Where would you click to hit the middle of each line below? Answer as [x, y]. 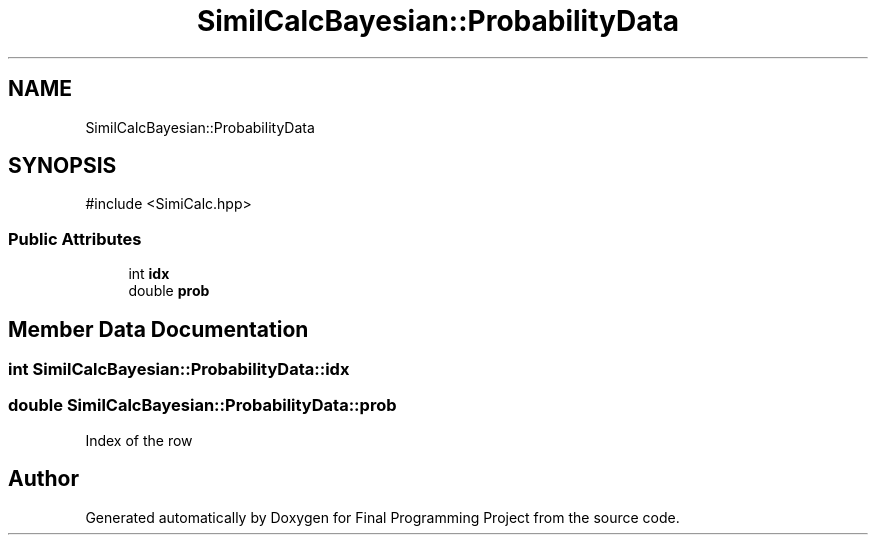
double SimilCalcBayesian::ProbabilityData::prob [202, 405]
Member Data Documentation [158, 329]
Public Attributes [75, 238]
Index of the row [139, 440]
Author [43, 479]
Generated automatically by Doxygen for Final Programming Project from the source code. [382, 517]
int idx [149, 274]
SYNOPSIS [62, 166]
